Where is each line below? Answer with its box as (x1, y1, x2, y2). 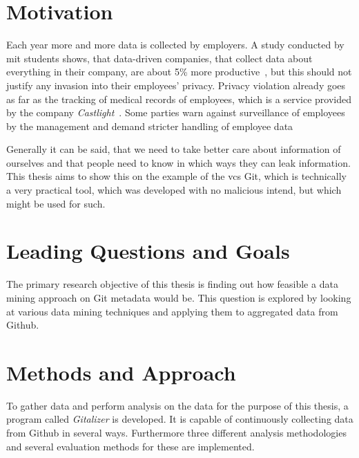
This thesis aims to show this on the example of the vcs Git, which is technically (6, 169, 347, 183)
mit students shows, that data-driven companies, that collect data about (6, 51, 313, 65)
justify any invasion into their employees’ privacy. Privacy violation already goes (6, 77, 346, 92)
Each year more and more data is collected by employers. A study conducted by (6, 37, 345, 52)
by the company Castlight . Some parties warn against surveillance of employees (6, 105, 345, 120)
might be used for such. (6, 196, 106, 210)
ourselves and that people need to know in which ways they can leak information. (6, 155, 351, 170)
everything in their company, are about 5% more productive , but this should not (6, 64, 352, 79)
